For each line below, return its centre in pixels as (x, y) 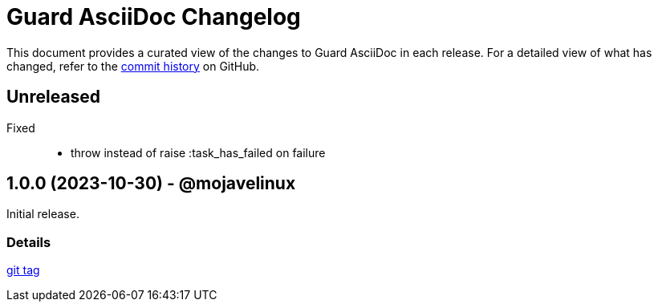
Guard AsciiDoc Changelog (154, 17)
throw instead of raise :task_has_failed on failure (198, 152)
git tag (23, 270)
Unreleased (54, 97)
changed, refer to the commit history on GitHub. (133, 66)
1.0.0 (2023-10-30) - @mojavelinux (151, 184)
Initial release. (43, 214)
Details (29, 242)
